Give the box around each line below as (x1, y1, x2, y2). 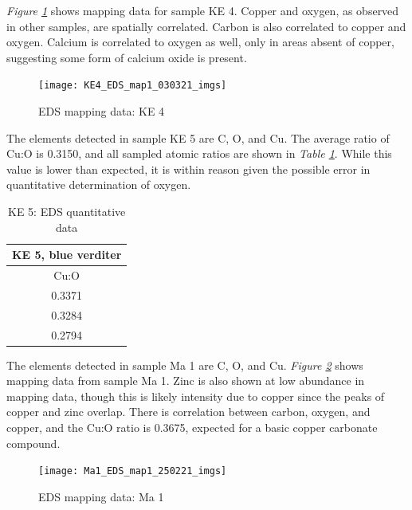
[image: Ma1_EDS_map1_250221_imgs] (38, 465, 227, 477)
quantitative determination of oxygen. (6, 176, 191, 193)
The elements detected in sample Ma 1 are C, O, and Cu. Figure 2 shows (6, 356, 363, 373)
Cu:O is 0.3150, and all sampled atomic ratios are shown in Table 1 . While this (6, 145, 392, 162)
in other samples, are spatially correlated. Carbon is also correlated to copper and (6, 18, 406, 34)
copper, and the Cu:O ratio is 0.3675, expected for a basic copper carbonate (6, 419, 378, 436)
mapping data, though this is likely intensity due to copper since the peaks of (6, 387, 385, 404)
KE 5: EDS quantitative (8, 203, 126, 219)
